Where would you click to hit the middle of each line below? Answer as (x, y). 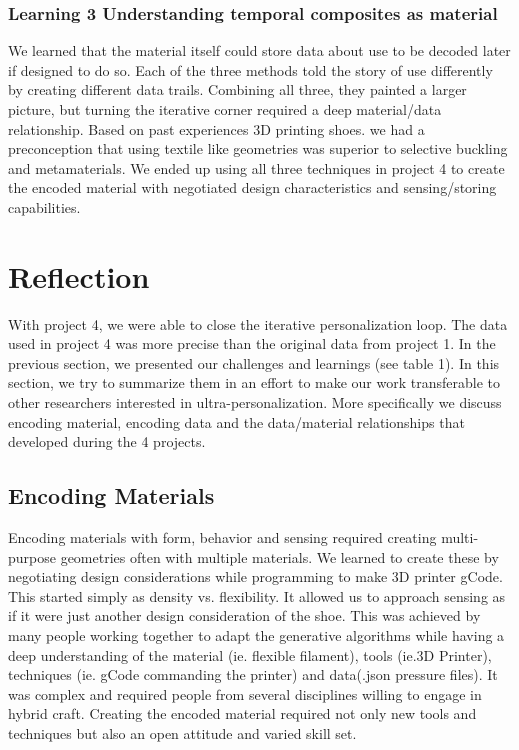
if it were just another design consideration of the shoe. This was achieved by (244, 615)
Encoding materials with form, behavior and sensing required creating (222, 537)
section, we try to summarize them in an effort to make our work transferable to (254, 382)
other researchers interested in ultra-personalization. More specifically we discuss (255, 402)
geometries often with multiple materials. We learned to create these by (279, 556)
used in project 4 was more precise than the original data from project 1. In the (252, 343)
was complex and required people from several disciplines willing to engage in (245, 693)
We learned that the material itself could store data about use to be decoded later (259, 50)
